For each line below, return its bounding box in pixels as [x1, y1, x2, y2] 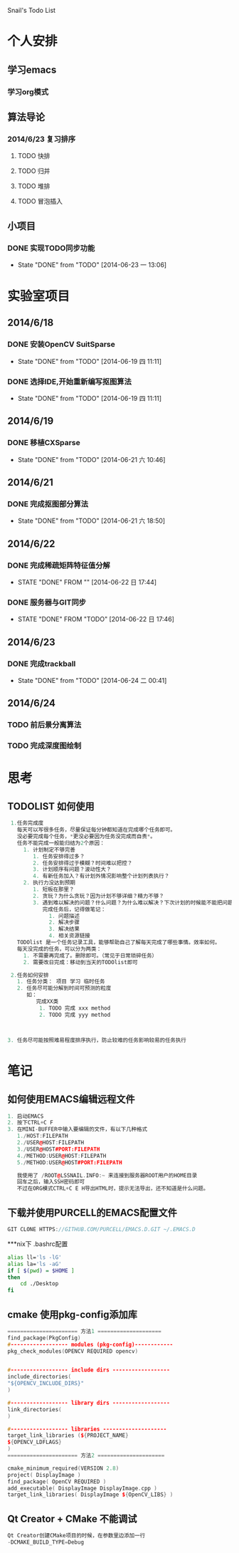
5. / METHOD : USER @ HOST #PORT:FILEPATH [16, 1159, 122, 1166]
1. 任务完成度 [10, 820, 44, 827]
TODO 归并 [17, 167, 51, 175]
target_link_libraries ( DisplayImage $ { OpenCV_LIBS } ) [7, 1491, 174, 1498]
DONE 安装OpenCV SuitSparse [7, 340, 116, 350]
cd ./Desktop [20, 1280, 59, 1287]
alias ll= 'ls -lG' [7, 1253, 62, 1261]
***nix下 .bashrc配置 [7, 1239, 68, 1248]
